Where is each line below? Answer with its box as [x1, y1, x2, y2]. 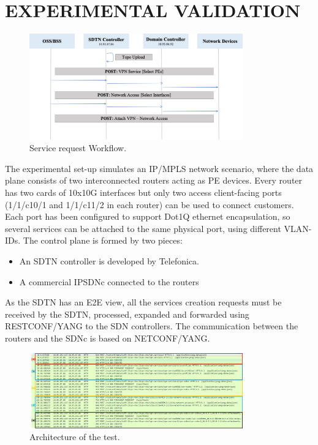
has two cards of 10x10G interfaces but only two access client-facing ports [5, 186, 282, 199]
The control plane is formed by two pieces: [23, 234, 183, 247]
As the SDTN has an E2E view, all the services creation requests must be [5, 296, 282, 309]
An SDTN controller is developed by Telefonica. [19, 255, 199, 267]
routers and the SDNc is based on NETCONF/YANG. [5, 331, 210, 344]
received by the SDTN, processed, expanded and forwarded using [5, 307, 249, 320]
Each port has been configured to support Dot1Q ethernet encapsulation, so [5, 210, 290, 223]
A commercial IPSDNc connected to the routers [19, 275, 199, 288]
